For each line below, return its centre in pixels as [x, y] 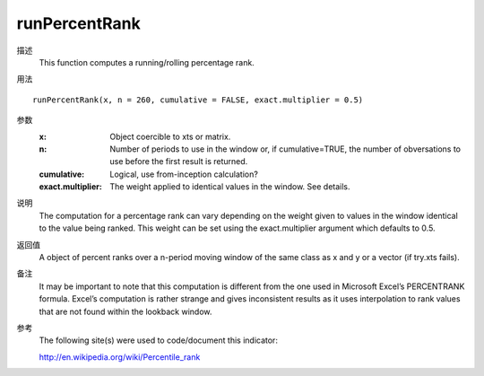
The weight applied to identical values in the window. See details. [230, 187]
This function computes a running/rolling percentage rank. [147, 62]
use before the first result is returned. [179, 162]
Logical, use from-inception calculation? [184, 174]
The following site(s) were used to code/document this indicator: [158, 340]
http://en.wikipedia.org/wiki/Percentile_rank [120, 357]
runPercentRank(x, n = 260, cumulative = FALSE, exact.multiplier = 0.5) [198, 100]
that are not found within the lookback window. [125, 311]
